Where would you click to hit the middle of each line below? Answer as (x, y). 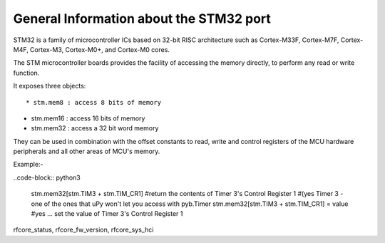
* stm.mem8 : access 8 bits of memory (94, 102)
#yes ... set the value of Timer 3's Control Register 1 (107, 214)
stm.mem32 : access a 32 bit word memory (95, 128)
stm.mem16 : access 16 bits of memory (88, 118)
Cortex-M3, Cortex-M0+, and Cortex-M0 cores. (100, 49)
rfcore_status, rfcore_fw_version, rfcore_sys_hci (83, 230)
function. (26, 73)
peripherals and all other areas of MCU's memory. (87, 151)
